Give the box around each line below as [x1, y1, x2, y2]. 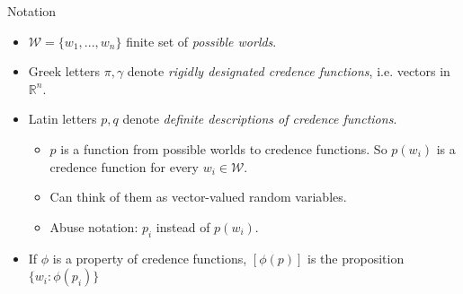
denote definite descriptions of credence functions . [122, 109, 397, 128]
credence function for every [49, 157, 199, 176]
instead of [156, 217, 210, 236]
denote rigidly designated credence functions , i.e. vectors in [127, 62, 450, 81]
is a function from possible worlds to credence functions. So [60, 139, 387, 158]
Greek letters [28, 62, 100, 81]
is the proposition [307, 248, 405, 267]
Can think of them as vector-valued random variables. [49, 187, 347, 206]
